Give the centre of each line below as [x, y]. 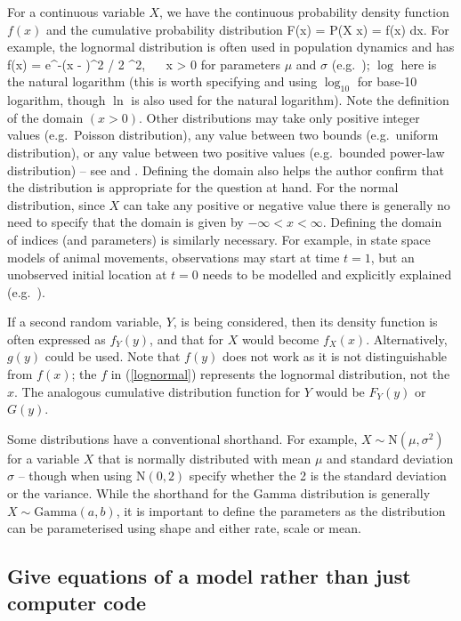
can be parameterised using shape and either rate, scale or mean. [184, 528]
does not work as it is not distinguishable [335, 356]
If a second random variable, [85, 322]
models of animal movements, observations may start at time [174, 257]
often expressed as [57, 339]
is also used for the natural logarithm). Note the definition [290, 100]
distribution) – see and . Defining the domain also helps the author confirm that [226, 169]
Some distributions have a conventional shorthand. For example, [182, 438]
